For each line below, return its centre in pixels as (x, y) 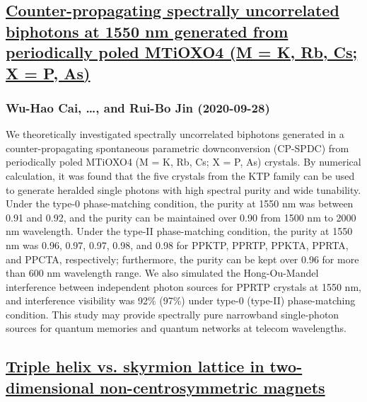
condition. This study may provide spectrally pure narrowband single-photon (173, 314)
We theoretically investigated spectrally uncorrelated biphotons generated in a (175, 134)
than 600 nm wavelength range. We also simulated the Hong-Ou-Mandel (162, 273)
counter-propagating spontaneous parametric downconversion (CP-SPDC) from (177, 148)
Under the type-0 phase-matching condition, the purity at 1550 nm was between (180, 203)
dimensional (50, 387)
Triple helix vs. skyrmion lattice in (135, 366)
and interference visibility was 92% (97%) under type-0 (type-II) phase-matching (181, 300)
